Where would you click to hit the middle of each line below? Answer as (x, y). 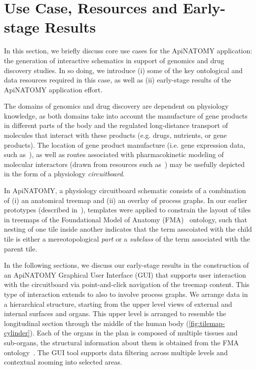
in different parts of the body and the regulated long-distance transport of (116, 125)
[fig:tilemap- (207, 323)
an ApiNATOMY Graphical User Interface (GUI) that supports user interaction (125, 274)
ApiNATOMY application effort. (53, 89)
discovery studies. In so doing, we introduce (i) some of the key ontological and (123, 70)
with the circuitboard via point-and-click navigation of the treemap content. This (127, 284)
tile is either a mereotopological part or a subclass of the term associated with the (127, 239)
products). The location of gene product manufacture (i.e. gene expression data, (125, 144)
